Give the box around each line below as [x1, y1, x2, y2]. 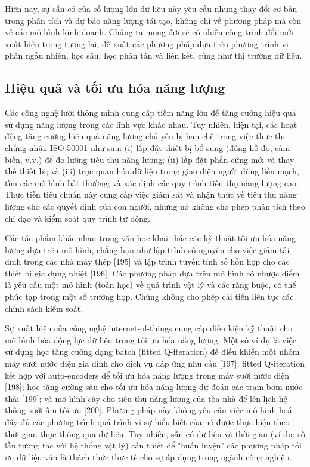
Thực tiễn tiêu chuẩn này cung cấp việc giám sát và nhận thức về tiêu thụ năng [5, 188, 297, 201]
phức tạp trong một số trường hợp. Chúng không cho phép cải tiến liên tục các [5, 290, 294, 303]
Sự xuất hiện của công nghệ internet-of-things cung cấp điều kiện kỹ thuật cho [5, 322, 293, 334]
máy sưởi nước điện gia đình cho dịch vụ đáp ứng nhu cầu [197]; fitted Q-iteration [5, 357, 305, 370]
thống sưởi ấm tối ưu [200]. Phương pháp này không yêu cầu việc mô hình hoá [5, 404, 292, 416]
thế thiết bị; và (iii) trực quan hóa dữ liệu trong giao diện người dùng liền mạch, [5, 165, 299, 177]
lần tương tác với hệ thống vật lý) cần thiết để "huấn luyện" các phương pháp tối [5, 439, 302, 451]
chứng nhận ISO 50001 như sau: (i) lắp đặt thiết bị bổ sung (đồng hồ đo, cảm [5, 141, 290, 153]
